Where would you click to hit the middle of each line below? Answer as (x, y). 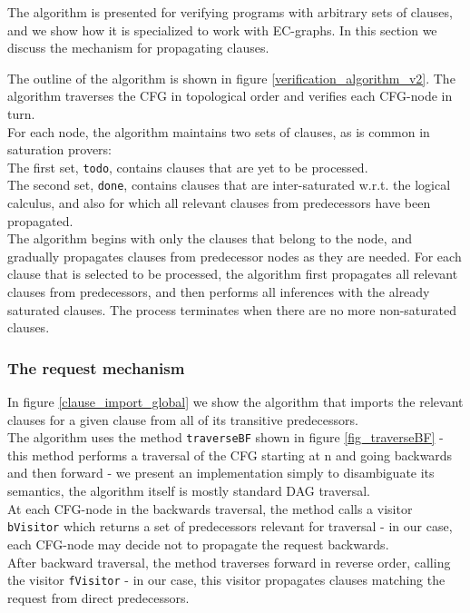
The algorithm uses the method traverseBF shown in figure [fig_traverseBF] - (225, 437)
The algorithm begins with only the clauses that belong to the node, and (210, 238)
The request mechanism (96, 367)
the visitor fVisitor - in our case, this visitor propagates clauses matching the (226, 580)
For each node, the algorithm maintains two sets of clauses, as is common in (219, 131)
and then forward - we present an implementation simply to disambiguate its (221, 473)
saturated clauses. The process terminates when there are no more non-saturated (232, 309)
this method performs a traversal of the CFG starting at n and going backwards (230, 455)
